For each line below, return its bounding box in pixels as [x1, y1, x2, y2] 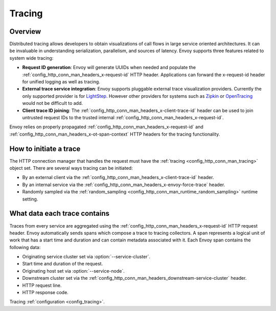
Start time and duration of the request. [22, 261, 103, 267]
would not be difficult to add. [22, 100, 83, 106]
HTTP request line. [22, 282, 62, 288]
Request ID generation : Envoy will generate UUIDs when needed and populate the [22, 64, 196, 71]
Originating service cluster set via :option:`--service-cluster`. [22, 254, 151, 260]
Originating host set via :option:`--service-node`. [22, 268, 125, 274]
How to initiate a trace [9, 144, 81, 153]
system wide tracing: [9, 55, 54, 61]
